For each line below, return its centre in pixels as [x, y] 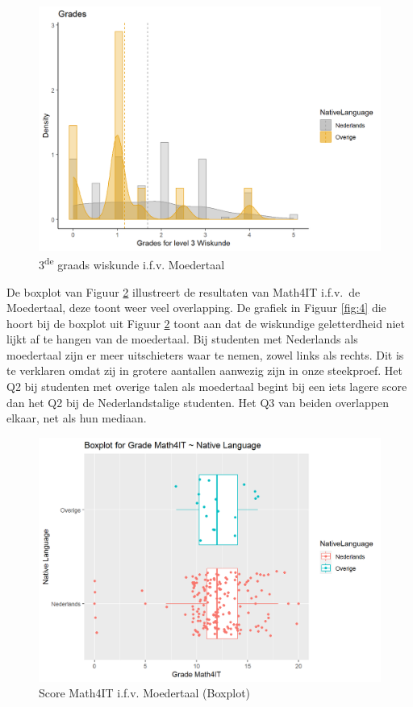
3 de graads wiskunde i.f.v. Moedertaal [132, 263]
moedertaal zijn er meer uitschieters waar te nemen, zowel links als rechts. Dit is [205, 354]
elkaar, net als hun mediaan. [77, 418]
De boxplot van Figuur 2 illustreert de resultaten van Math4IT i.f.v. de [184, 291]
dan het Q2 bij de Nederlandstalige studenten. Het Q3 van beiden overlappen [198, 402]
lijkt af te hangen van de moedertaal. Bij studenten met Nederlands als [182, 339]
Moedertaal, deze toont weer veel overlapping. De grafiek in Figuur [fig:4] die [196, 308]
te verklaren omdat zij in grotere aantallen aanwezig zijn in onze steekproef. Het [205, 370]
